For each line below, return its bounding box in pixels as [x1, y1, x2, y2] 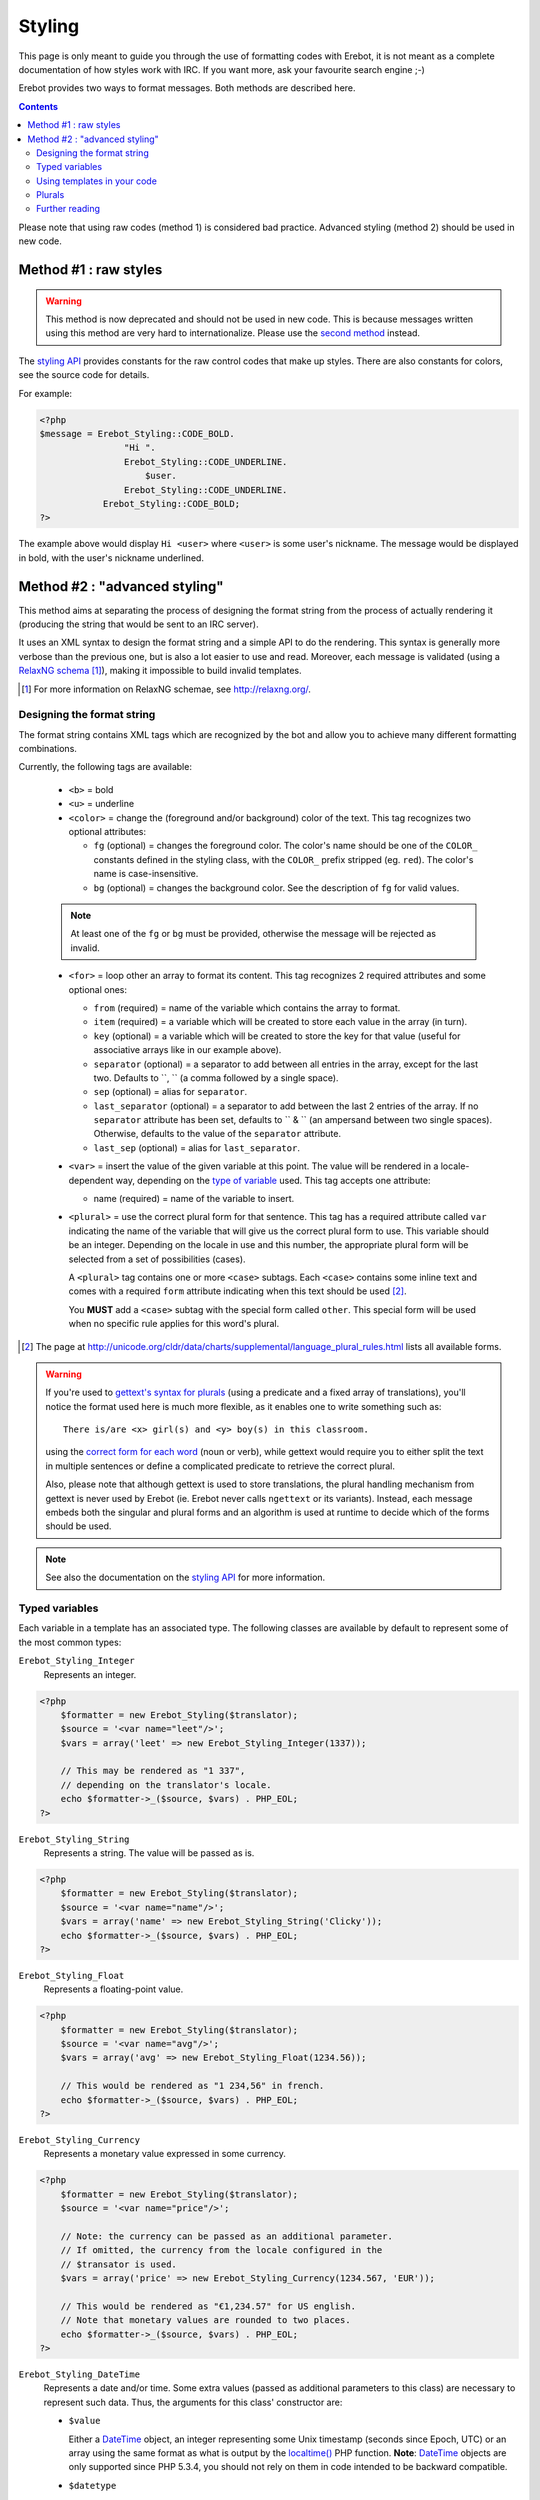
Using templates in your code [36, 175, 157, 187]
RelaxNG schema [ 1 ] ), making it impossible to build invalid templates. [18, 665, 302, 677]
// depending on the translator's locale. [60, 1779, 272, 1790]
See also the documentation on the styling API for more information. [45, 1571, 326, 1584]
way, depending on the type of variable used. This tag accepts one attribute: [115, 1174, 431, 1186]
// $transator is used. [60, 2258, 177, 2270]
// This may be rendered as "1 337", [60, 1765, 246, 1777]
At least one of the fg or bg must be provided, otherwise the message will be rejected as [70, 928, 437, 940]
